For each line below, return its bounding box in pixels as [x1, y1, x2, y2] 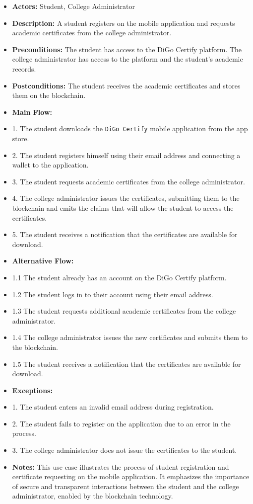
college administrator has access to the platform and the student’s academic [12, 54, 243, 64]
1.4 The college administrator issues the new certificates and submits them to [12, 332, 248, 342]
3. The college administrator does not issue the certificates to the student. [12, 445, 237, 455]
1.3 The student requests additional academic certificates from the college [12, 306, 236, 316]
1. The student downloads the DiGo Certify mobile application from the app [12, 123, 248, 134]
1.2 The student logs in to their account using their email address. [12, 289, 213, 299]
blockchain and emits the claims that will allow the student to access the [12, 202, 234, 213]
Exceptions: [12, 385, 53, 395]
